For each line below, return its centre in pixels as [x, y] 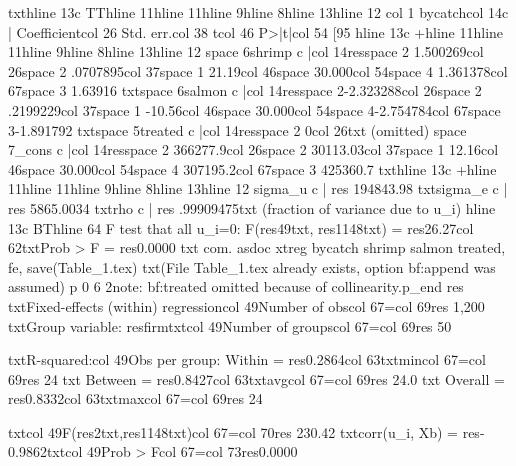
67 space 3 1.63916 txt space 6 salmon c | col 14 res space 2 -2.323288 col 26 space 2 [245, 90]
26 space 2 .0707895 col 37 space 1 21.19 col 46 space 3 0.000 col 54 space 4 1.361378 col [258, 70]
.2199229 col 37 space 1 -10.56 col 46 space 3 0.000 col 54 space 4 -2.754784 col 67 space [254, 109]
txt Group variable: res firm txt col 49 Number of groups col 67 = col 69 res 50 [230, 325]
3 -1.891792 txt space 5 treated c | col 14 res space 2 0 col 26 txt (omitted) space [237, 129]
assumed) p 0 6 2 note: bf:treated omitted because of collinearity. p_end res [236, 286]
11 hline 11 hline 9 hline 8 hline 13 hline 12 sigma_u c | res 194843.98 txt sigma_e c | [258, 188]
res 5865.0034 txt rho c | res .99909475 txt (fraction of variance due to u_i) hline [252, 207]
